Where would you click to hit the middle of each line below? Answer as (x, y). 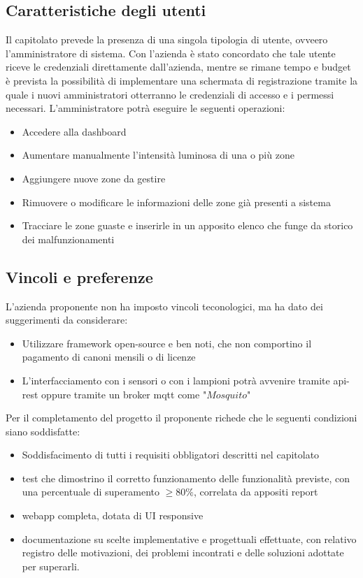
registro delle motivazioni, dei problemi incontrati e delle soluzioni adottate (183, 552)
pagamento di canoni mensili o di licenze (109, 357)
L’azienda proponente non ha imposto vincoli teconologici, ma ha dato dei (164, 306)
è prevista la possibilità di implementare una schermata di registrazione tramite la (182, 80)
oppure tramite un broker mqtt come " (124, 394)
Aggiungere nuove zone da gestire (94, 178)
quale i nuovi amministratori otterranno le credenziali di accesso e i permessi (170, 94)
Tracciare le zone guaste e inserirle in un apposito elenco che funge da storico (187, 225)
